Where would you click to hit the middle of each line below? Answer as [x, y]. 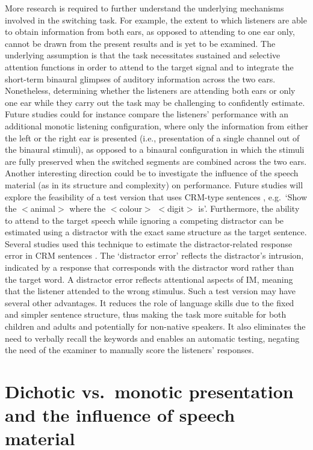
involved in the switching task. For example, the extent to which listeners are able [156, 20]
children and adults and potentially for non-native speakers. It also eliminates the [155, 326]
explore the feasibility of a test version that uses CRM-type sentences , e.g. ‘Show [156, 196]
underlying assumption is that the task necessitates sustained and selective [143, 55]
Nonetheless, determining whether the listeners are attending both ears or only [150, 91]
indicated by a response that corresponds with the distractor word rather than [150, 267]
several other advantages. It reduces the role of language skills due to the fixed [150, 302]
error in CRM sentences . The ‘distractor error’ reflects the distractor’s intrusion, [154, 255]
